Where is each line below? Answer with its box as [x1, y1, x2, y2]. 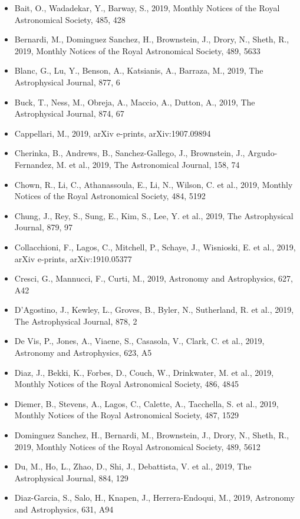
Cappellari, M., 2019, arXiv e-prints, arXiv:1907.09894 [14, 127, 211, 139]
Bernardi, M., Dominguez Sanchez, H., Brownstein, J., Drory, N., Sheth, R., [14, 33, 289, 45]
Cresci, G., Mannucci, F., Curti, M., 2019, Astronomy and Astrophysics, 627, [14, 272, 293, 285]
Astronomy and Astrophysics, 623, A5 [14, 346, 152, 359]
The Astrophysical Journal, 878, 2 [14, 315, 137, 327]
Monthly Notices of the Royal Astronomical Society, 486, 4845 [14, 378, 239, 390]
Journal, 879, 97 [14, 221, 73, 233]
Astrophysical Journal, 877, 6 [14, 75, 120, 88]
